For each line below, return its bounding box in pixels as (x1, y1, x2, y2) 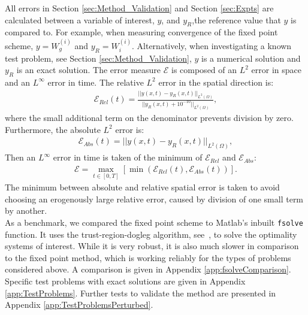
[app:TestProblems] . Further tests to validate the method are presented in (5, 286, 276, 299)
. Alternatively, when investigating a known (132, 39, 292, 52)
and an (5, 75, 31, 88)
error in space (251, 63, 301, 76)
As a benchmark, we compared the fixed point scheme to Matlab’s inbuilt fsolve (5, 216, 303, 228)
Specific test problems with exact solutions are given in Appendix (5, 275, 246, 287)
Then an (5, 151, 36, 163)
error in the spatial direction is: (158, 75, 274, 88)
